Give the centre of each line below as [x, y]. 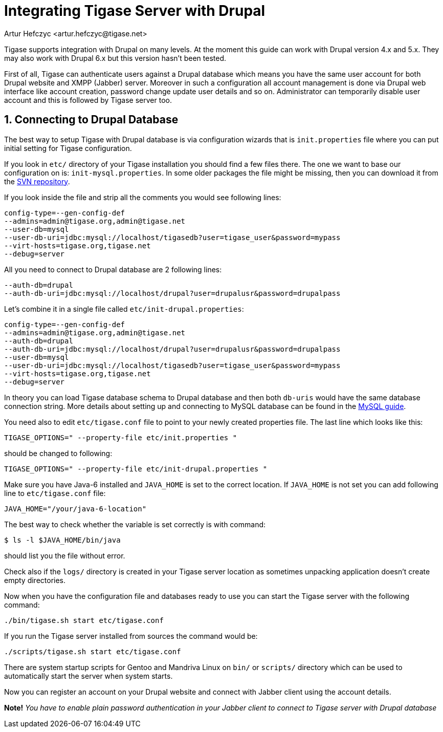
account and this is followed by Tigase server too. [88, 100]
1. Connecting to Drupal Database [91, 120]
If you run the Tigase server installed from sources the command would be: [131, 636]
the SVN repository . [37, 181]
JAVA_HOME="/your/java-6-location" [75, 509]
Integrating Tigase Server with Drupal [135, 11]
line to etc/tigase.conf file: [55, 493]
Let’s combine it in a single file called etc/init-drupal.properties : [124, 309]
